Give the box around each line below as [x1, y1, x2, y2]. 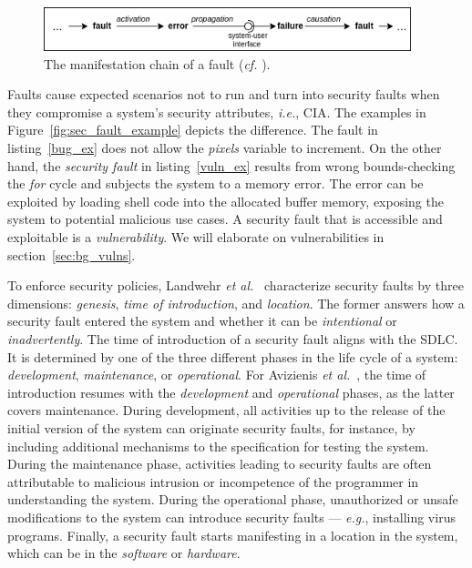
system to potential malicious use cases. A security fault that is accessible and [7, 209, 443, 228]
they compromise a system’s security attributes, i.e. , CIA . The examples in [7, 102, 426, 121]
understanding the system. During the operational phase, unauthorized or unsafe [7, 490, 458, 509]
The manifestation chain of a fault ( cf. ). [44, 54, 271, 73]
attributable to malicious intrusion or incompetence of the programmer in [7, 472, 419, 491]
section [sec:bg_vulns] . [7, 245, 136, 264]
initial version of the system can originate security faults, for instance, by [7, 418, 416, 437]
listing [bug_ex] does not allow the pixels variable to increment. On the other [7, 138, 442, 157]
